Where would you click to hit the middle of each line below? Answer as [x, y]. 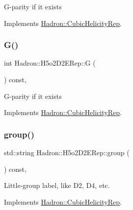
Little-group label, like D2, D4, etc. [57, 185]
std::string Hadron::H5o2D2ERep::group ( [67, 152]
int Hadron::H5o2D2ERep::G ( [50, 63]
